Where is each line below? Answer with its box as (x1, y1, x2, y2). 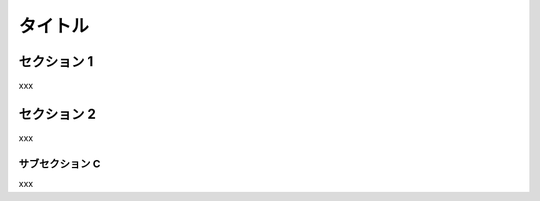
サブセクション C (18, 156, 101, 170)
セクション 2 (18, 105, 97, 122)
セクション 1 (18, 53, 94, 70)
